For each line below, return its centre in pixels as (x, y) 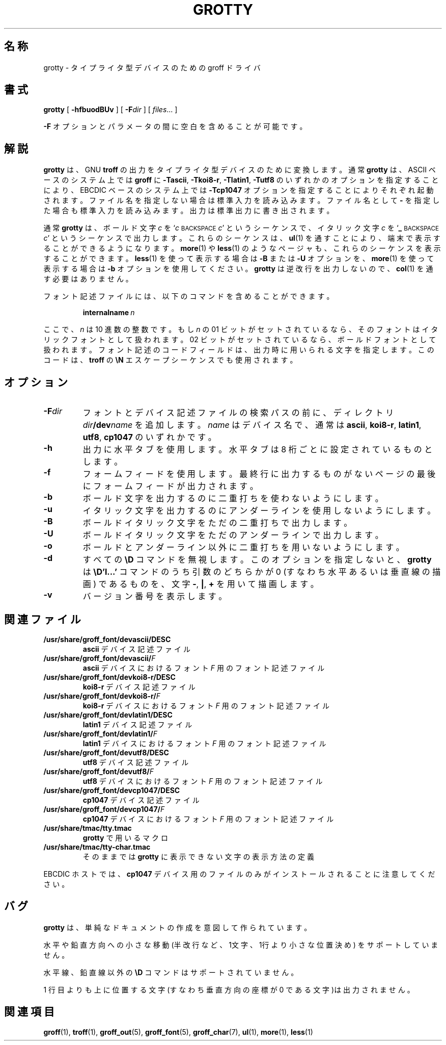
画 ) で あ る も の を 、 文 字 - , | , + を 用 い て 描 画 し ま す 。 (201, 584)
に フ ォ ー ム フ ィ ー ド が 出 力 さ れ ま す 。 (170, 486)
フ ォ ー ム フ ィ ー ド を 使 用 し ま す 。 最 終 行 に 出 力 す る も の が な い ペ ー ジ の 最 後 (259, 474)
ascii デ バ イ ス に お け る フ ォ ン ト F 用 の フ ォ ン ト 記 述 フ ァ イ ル (204, 668)
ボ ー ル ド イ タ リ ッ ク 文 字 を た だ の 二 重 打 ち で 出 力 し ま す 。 (217, 523)
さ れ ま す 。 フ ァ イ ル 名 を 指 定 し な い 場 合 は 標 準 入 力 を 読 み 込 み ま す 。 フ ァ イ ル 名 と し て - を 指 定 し (242, 200)
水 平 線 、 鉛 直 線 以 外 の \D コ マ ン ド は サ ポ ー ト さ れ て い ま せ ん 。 (171, 972)
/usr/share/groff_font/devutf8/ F (99, 771)
